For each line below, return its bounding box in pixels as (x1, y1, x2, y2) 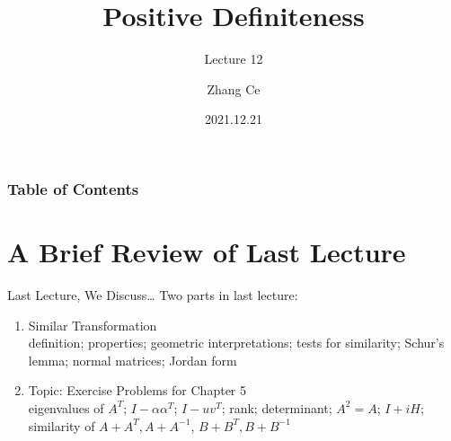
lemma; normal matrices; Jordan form (28, 350, 237, 369)
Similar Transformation (28, 315, 157, 334)
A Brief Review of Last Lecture (7, 234, 406, 270)
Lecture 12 (204, 49, 263, 68)
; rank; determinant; (221, 398, 332, 417)
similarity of (28, 416, 95, 435)
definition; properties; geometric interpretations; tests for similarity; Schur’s (28, 333, 445, 352)
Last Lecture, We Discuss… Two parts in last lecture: (7, 285, 298, 304)
